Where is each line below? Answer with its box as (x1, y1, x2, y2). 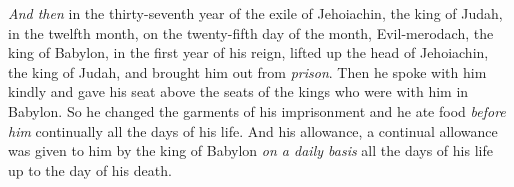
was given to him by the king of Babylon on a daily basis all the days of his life (8, 140, 493, 161)
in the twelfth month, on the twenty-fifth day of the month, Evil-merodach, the (8, 22, 494, 43)
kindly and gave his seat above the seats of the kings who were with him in (8, 81, 469, 102)
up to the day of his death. (8, 159, 172, 180)
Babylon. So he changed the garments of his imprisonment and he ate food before (8, 100, 506, 121)
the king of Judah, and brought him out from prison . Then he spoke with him (8, 61, 487, 82)
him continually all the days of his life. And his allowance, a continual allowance (8, 120, 498, 141)
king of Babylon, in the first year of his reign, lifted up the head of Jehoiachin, (8, 42, 489, 63)
